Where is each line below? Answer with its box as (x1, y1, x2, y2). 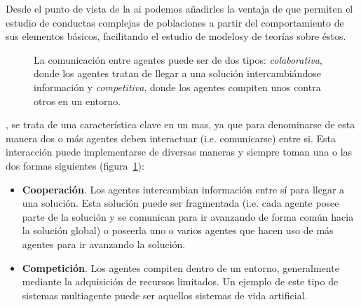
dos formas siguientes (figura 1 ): (6, 158, 144, 172)
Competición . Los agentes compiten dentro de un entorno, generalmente (22, 260, 339, 275)
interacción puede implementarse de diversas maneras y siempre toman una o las (6, 144, 353, 159)
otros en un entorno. (34, 93, 121, 108)
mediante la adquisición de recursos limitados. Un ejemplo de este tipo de (22, 274, 339, 289)
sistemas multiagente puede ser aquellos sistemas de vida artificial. (22, 287, 308, 302)
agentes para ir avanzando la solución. (22, 236, 186, 251)
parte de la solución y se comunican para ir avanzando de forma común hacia (22, 209, 354, 224)
